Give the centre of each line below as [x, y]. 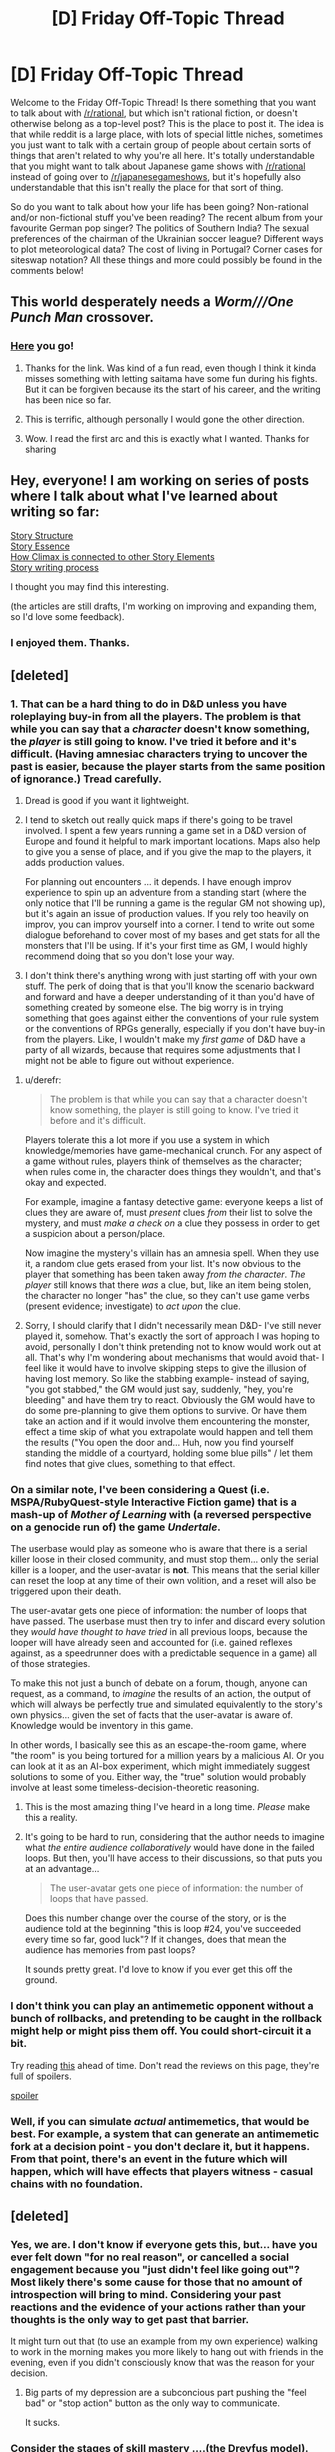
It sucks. [42, 2423]
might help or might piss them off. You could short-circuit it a [161, 2031]
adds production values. [74, 863]
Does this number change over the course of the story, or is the [155, 1918]
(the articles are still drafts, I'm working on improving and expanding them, [163, 606]
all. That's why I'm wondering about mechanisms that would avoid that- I [174, 1358]
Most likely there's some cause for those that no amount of [156, 2282]
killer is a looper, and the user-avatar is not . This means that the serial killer [165, 1570]
